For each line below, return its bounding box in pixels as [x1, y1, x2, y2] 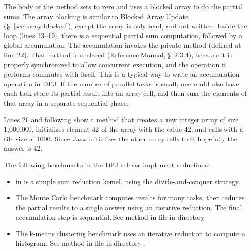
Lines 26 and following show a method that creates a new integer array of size [4, 114, 239, 124]
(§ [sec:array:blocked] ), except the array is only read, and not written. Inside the [4, 21, 247, 31]
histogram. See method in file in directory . [15, 238, 145, 248]
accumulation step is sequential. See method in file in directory [15, 212, 205, 222]
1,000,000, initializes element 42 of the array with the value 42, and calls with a [4, 124, 243, 134]
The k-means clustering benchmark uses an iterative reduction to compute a [15, 228, 245, 238]
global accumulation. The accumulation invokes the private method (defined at [4, 40, 241, 50]
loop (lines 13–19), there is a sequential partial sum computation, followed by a [4, 30, 242, 40]
